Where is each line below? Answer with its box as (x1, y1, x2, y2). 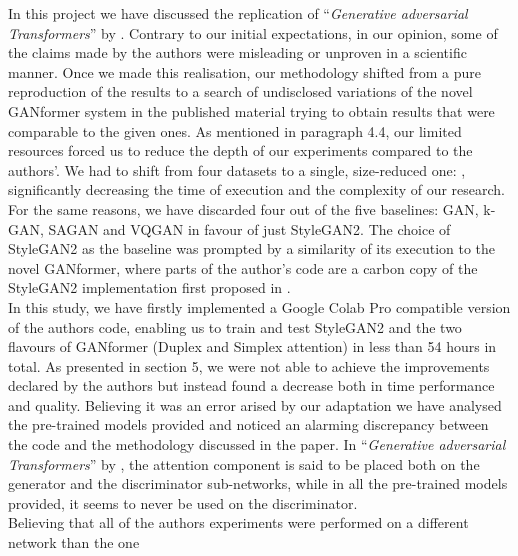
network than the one (8, 532, 140, 553)
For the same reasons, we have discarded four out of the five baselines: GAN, (8, 198, 479, 219)
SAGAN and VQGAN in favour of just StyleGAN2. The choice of (48, 218, 451, 239)
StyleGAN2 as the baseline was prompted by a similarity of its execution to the (8, 238, 496, 259)
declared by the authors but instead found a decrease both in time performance (8, 375, 495, 396)
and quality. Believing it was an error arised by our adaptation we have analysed (8, 394, 502, 415)
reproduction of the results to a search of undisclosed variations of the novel (8, 81, 473, 102)
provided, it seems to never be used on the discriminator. (8, 492, 358, 513)
